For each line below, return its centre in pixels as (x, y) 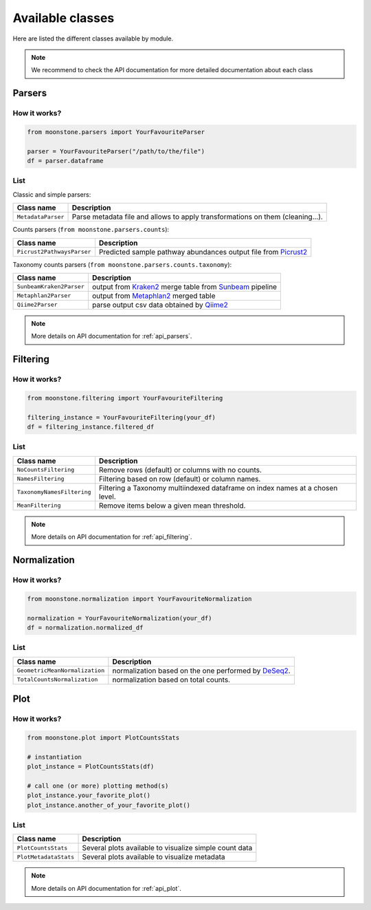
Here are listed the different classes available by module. (93, 39)
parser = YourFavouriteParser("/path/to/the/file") (116, 151)
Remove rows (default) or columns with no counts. (180, 470)
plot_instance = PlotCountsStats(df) (91, 767)
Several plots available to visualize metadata (154, 857)
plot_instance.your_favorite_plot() (89, 795)
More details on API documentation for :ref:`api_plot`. (106, 888)
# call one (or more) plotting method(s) (98, 786)
